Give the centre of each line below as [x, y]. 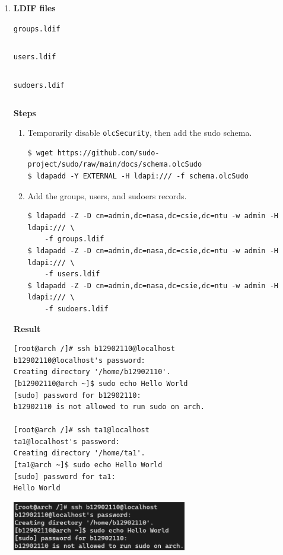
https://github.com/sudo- [108, 153]
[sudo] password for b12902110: [77, 395]
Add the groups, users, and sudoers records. [107, 195]
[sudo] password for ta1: [64, 476]
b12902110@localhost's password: [79, 360]
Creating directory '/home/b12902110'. [92, 372]
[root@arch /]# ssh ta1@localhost [81, 430]
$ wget [40, 153]
